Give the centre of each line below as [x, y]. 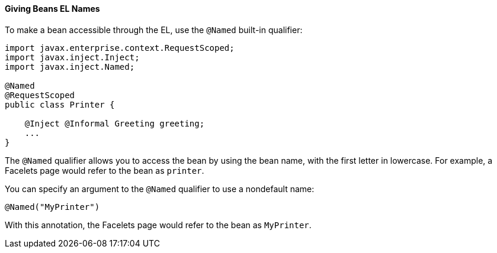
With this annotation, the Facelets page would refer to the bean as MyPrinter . [158, 225]
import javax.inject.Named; [70, 67]
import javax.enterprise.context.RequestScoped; [120, 48]
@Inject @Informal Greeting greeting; [115, 123]
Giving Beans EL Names [52, 9]
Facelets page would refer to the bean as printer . [105, 170]
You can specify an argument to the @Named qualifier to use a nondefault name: [160, 189]
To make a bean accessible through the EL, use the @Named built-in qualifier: [154, 30]
